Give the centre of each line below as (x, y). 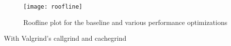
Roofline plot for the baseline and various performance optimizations (125, 22)
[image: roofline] (53, 7)
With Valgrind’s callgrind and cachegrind (65, 38)
